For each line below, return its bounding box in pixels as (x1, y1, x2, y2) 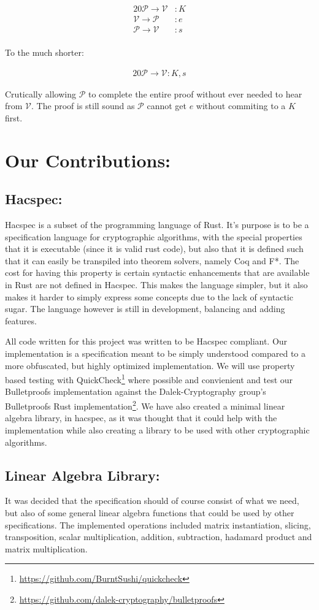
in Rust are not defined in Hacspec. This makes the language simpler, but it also (5, 278, 308, 291)
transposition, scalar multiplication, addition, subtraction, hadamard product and (5, 530, 312, 543)
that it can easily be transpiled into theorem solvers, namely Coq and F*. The (5, 254, 299, 267)
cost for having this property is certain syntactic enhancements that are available (5, 266, 310, 279)
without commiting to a (196, 99, 286, 112)
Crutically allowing (5, 87, 76, 100)
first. (5, 111, 23, 124)
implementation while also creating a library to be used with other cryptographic (5, 423, 310, 436)
